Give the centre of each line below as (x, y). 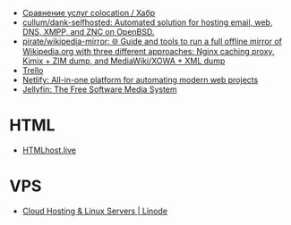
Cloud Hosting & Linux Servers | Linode (95, 211)
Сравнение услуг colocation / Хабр (89, 13)
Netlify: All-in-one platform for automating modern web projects (140, 80)
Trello (33, 70)
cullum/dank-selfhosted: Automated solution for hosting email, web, (147, 22)
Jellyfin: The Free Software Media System (99, 89)
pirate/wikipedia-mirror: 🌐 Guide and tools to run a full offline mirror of (152, 41)
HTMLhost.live (49, 150)
